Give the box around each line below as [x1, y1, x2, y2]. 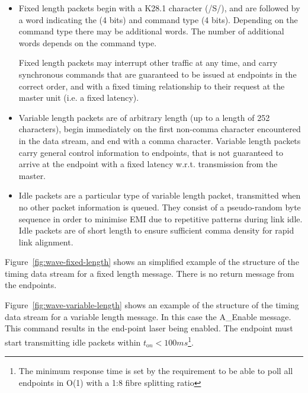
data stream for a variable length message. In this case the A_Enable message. [5, 310, 291, 322]
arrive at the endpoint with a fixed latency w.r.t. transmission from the [18, 158, 278, 170]
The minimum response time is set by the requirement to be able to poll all [18, 365, 293, 377]
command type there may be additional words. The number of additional [18, 25, 284, 37]
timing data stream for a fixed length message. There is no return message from [5, 267, 294, 279]
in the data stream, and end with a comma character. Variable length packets [18, 134, 301, 146]
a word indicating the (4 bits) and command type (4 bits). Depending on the [18, 13, 298, 25]
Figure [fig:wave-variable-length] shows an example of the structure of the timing [5, 299, 299, 311]
